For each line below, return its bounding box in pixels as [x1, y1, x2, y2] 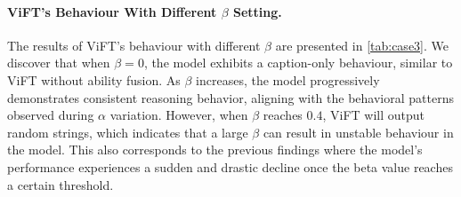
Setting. [232, 2, 282, 20]
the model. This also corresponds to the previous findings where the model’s [7, 140, 423, 159]
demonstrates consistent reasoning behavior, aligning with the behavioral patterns [7, 88, 454, 106]
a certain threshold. [7, 175, 114, 193]
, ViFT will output [322, 106, 425, 124]
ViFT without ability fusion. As [7, 70, 181, 89]
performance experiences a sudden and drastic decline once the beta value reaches [7, 157, 453, 176]
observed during [7, 106, 94, 124]
